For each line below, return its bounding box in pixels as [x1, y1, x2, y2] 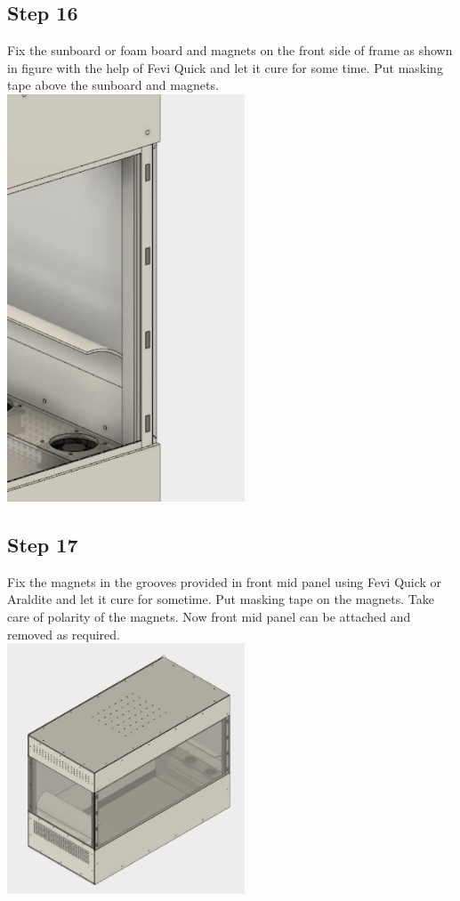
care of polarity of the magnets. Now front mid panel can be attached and [7, 607, 411, 625]
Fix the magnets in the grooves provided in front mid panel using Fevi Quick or [7, 572, 442, 591]
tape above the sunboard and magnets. [7, 76, 219, 94]
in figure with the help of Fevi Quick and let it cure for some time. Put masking [7, 58, 443, 76]
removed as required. [7, 624, 120, 643]
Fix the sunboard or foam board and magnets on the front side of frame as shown [7, 41, 453, 60]
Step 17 [7, 530, 78, 558]
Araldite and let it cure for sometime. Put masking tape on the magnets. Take [7, 590, 435, 608]
